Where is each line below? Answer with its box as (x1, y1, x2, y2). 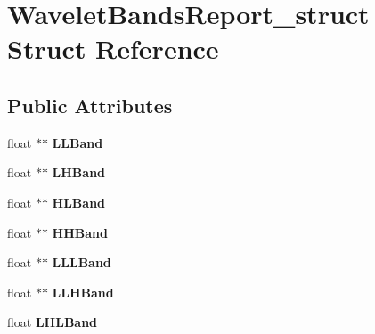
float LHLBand (7, 313, 98, 331)
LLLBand (52, 253, 111, 272)
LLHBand (52, 282, 114, 301)
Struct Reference (7, 30, 219, 67)
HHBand (52, 223, 108, 241)
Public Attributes (7, 91, 173, 118)
